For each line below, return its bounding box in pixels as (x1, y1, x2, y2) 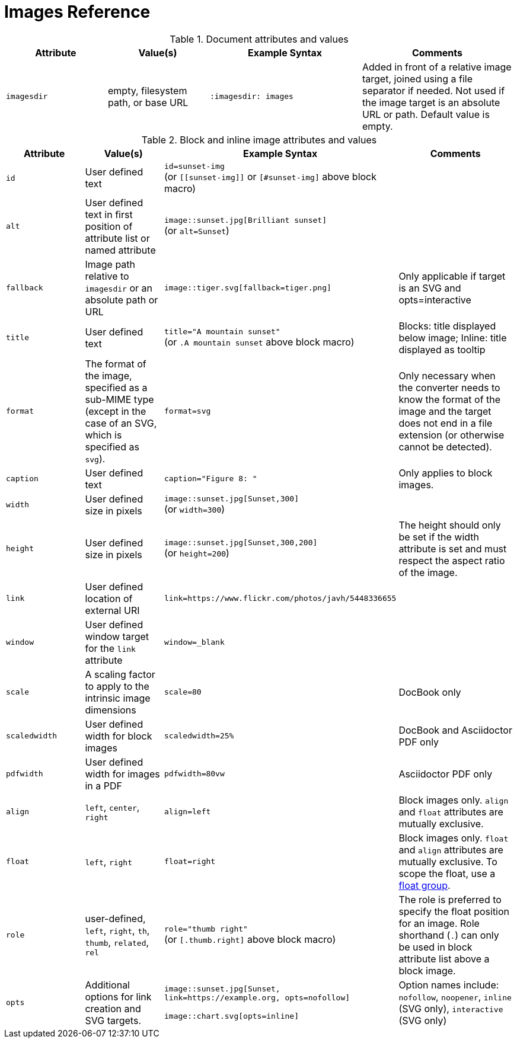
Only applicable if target (398, 270, 506, 282)
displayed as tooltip (398, 343, 486, 356)
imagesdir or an (85, 281, 152, 294)
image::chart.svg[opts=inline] (164, 1012, 299, 1021)
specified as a (85, 381, 148, 393)
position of (85, 220, 133, 232)
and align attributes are (398, 843, 503, 856)
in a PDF (85, 779, 122, 792)
